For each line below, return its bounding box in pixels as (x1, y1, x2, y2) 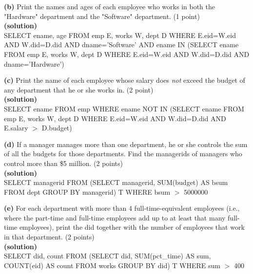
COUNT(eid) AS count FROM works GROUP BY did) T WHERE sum (4, 260, 221, 270)
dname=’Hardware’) (4, 58, 64, 69)
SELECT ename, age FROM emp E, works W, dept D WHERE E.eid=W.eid (4, 30, 236, 40)
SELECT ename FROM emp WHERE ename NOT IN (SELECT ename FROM (4, 103, 244, 113)
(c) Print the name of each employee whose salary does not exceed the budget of (4, 75, 245, 85)
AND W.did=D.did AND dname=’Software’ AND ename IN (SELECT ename (4, 39, 239, 50)
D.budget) (41, 123, 72, 133)
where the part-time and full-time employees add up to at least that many (4, 212, 226, 222)
